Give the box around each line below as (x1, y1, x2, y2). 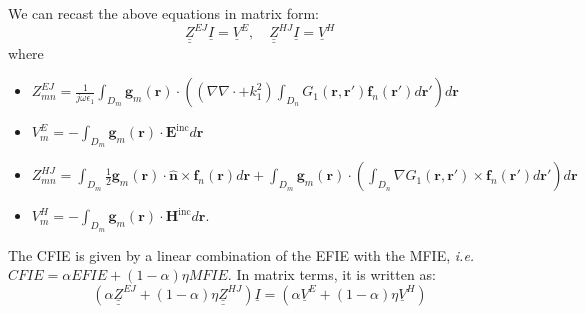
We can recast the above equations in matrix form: (8, 3, 319, 23)
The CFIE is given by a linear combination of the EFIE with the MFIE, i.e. (8, 244, 475, 265)
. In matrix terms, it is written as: (227, 264, 436, 285)
